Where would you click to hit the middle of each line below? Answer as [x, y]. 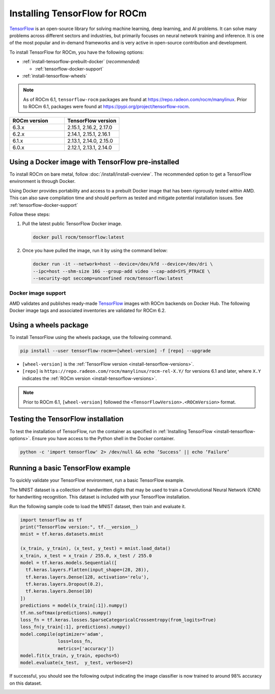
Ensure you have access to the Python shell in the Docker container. [103, 438]
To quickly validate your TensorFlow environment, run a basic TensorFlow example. [97, 481]
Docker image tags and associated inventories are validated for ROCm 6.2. [88, 310]
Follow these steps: [30, 214]
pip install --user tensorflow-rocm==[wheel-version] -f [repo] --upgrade [116, 351]
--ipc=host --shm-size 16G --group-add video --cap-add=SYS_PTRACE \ [121, 271]
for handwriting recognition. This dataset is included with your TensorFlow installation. [100, 497]
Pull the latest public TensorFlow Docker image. [72, 224]
